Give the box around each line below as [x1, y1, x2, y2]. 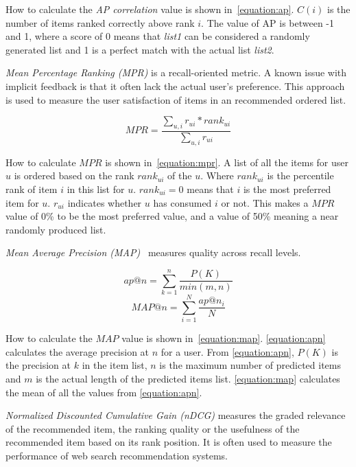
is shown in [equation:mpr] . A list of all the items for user [105, 155, 349, 169]
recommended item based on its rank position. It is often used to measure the [5, 435, 332, 449]
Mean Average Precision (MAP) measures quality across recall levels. [5, 245, 301, 260]
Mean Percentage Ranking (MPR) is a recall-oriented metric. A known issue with [5, 65, 347, 80]
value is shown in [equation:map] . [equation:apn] [121, 331, 326, 345]
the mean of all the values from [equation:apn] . [5, 385, 202, 399]
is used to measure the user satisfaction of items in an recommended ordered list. [5, 92, 346, 106]
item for [5, 195, 39, 209]
